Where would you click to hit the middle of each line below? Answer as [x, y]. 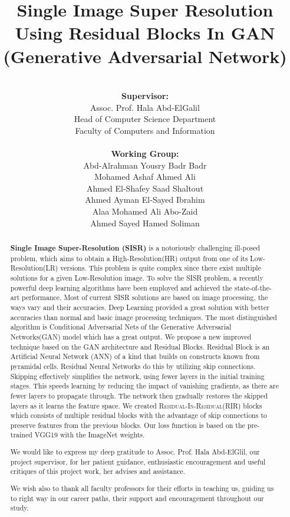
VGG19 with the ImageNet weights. [90, 435]
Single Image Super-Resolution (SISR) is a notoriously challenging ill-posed [135, 248]
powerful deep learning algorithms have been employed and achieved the [121, 287]
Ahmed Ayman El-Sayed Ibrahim [145, 200]
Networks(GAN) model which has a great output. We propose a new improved [131, 336]
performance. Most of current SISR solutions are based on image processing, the [145, 297]
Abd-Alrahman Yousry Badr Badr [145, 165]
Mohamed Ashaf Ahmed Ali [145, 177]
